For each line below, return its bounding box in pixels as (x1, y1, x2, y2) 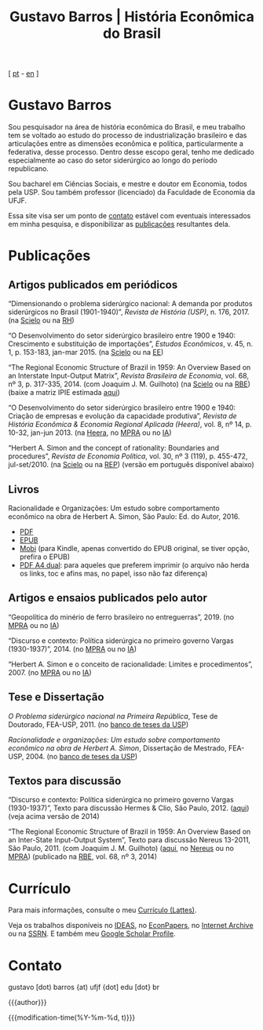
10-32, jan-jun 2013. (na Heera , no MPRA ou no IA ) (8, 428, 172, 437)
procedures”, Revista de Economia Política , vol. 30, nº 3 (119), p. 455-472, (8, 451, 248, 461)
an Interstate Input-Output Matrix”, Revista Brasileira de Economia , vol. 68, (8, 371, 250, 381)
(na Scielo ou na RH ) (8, 316, 75, 325)
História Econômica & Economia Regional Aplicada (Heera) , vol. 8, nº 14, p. (8, 420, 253, 429)
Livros (8, 483, 39, 496)
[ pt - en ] (8, 69, 39, 79)
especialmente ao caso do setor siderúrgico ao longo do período (8, 155, 217, 165)
